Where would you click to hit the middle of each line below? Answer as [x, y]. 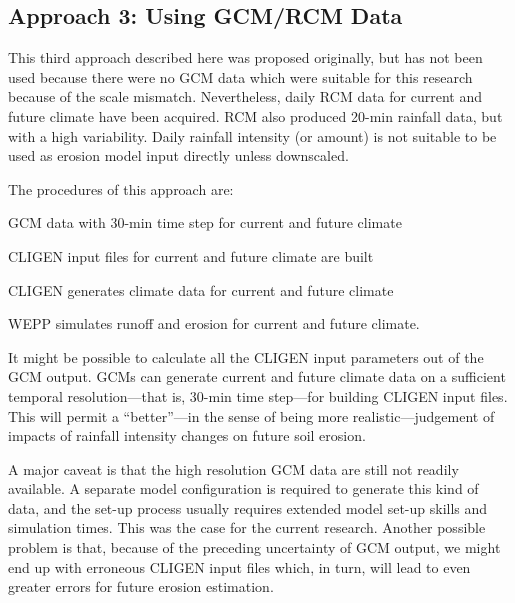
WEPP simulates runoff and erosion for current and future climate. [214, 323]
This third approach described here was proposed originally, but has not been [245, 57]
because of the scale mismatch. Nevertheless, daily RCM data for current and [245, 96]
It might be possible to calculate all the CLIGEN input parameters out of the [246, 356]
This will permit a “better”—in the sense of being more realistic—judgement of [251, 415]
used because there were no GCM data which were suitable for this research [240, 76]
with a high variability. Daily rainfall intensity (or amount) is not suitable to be [252, 135]
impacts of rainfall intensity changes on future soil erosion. [187, 435]
